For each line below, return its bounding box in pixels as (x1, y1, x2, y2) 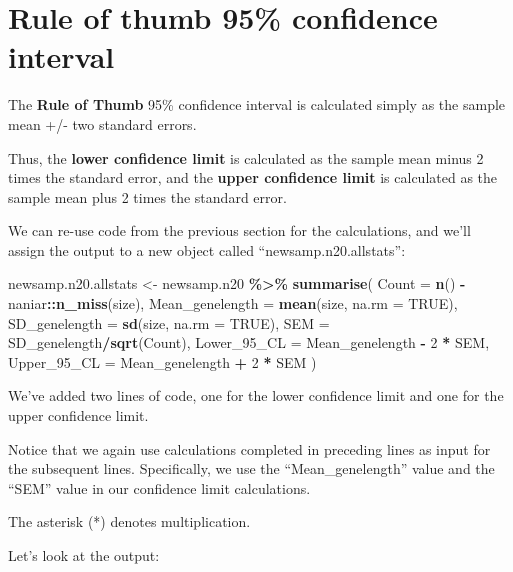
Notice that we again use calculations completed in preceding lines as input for (8, 438, 491, 459)
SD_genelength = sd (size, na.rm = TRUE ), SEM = (8, 312, 330, 333)
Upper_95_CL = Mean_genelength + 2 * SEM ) (8, 351, 317, 372)
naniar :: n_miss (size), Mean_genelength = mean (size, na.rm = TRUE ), (8, 293, 458, 314)
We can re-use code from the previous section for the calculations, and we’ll (8, 220, 471, 241)
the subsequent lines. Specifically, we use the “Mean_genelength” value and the (8, 458, 495, 479)
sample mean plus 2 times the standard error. (8, 186, 287, 207)
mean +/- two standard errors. (8, 113, 197, 134)
